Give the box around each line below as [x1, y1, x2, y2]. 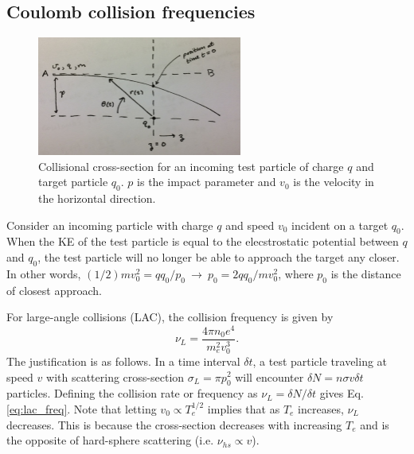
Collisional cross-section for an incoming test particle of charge [38, 157, 344, 174]
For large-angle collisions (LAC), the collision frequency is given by [6, 308, 334, 325]
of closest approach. [6, 281, 102, 298]
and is [360, 416, 389, 433]
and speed [225, 216, 275, 233]
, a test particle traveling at [252, 352, 388, 369]
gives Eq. [319, 385, 364, 402]
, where [278, 265, 314, 281]
